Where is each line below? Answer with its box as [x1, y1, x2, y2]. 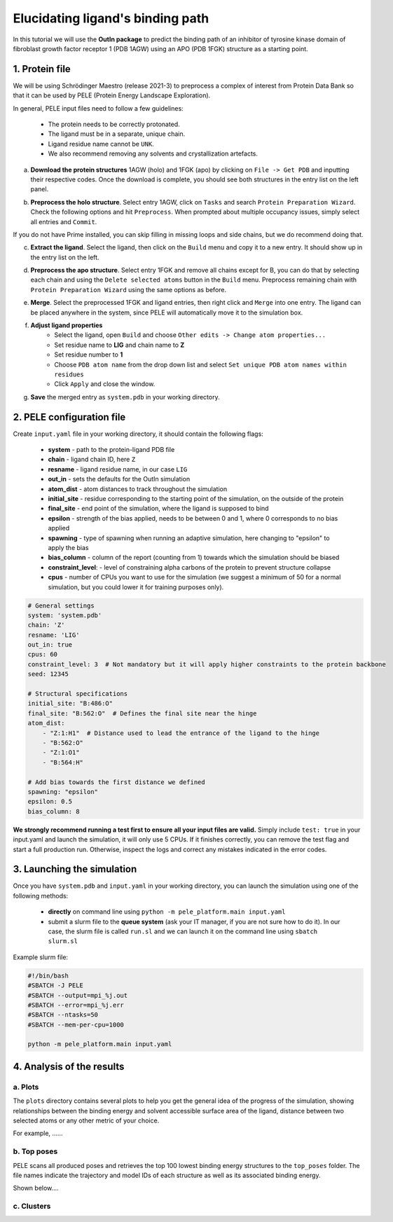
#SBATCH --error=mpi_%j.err [27, 1001, 124, 1009]
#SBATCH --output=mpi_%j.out [27, 991, 128, 999]
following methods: [13, 891, 69, 900]
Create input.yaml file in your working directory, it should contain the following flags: [13, 430, 264, 438]
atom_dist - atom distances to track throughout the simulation [48, 484, 228, 493]
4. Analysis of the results [13, 1060, 125, 1072]
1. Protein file [13, 63, 71, 75]
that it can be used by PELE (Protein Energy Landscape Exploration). [13, 91, 211, 99]
